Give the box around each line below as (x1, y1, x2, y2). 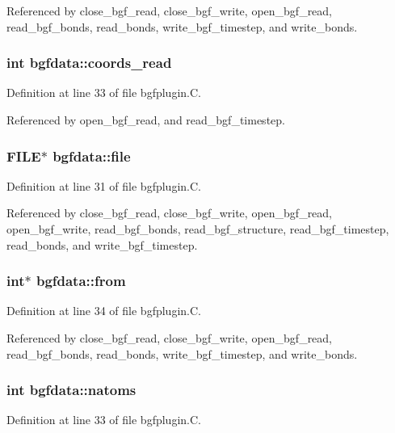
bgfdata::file (53, 145, 131, 166)
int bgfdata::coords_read (6, 53, 172, 73)
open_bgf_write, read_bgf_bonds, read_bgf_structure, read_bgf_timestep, (6, 221, 389, 237)
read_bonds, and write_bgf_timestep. (6, 236, 198, 253)
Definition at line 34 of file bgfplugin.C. (6, 302, 201, 319)
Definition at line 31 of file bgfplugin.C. (6, 177, 201, 194)
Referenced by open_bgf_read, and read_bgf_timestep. (6, 111, 285, 128)
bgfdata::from (36, 271, 126, 291)
